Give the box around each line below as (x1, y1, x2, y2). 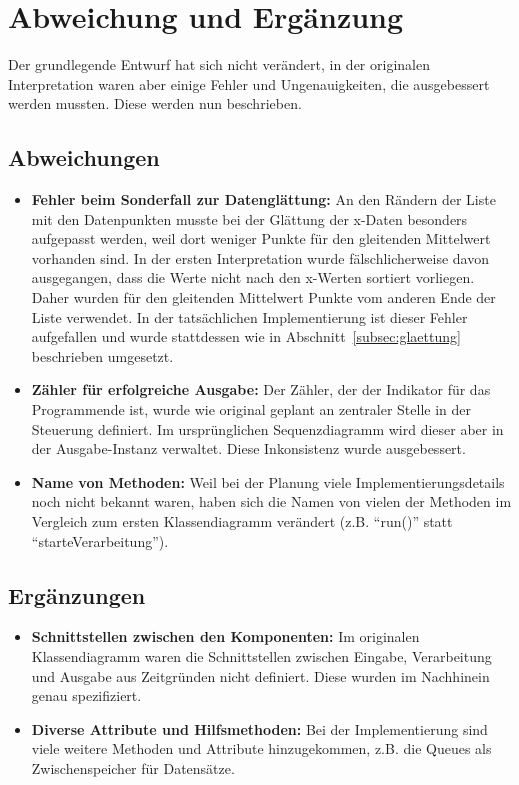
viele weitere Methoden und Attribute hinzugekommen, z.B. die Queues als (31, 738, 492, 759)
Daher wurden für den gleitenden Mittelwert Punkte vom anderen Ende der (31, 287, 496, 308)
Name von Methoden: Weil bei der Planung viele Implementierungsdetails (31, 471, 505, 492)
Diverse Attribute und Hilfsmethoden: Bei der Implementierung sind (31, 718, 488, 739)
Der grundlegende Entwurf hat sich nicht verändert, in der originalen (8, 54, 430, 75)
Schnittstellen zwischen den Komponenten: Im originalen (31, 626, 420, 647)
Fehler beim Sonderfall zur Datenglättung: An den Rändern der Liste (31, 189, 496, 210)
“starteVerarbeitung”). (31, 530, 169, 551)
